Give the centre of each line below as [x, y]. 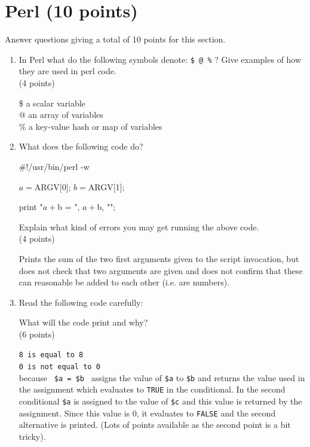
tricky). [32, 436]
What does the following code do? [81, 146]
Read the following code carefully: [81, 302]
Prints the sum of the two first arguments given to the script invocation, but [159, 258]
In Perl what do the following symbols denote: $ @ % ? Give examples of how [160, 59]
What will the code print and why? [83, 322]
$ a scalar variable [52, 103]
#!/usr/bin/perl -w [54, 166]
